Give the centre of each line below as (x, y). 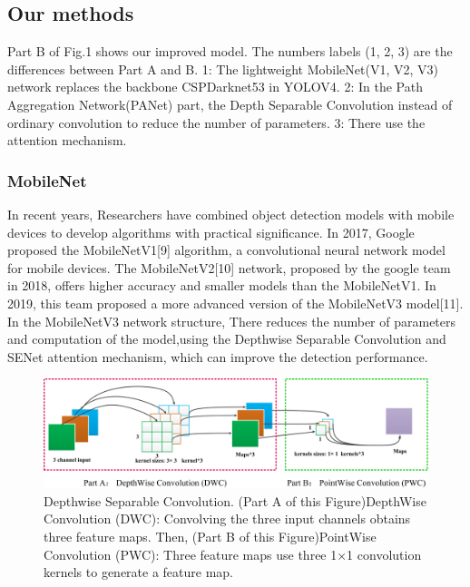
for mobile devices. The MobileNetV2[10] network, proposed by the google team (229, 267)
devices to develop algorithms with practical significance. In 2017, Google (211, 232)
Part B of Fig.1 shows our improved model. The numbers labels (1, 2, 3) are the (230, 51)
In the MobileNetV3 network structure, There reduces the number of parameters (232, 321)
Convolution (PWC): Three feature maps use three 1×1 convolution (233, 554)
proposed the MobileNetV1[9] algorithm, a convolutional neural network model (226, 250)
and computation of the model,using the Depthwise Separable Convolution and (227, 339)
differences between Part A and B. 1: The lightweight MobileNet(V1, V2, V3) (223, 68)
